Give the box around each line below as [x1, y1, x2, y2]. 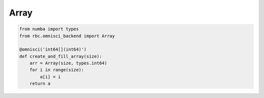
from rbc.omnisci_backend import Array [19, 33, 115, 39]
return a [29, 81, 51, 86]
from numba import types [19, 26, 79, 32]
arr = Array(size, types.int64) [29, 60, 108, 66]
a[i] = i [40, 74, 61, 79]
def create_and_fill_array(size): [19, 54, 102, 59]
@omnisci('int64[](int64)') [19, 47, 87, 52]
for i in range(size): [29, 67, 84, 73]
